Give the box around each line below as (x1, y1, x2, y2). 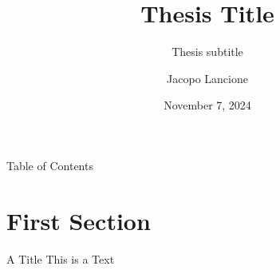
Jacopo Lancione (167, 69, 248, 86)
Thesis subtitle (172, 43, 243, 60)
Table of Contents (6, 157, 93, 173)
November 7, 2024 (164, 97, 251, 113)
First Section (6, 204, 151, 236)
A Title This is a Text (6, 250, 115, 267)
